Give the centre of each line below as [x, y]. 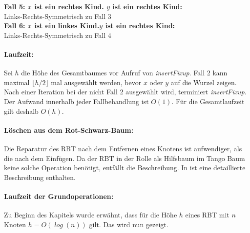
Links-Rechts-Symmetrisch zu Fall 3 [58, 16]
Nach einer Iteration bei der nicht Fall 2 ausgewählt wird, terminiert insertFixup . [125, 92]
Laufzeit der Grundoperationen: [59, 196]
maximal [17, 82]
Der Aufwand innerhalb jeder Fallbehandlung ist [76, 101]
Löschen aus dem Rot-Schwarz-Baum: [69, 130]
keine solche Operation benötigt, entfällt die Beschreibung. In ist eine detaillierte [125, 168]
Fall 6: [15, 26]
